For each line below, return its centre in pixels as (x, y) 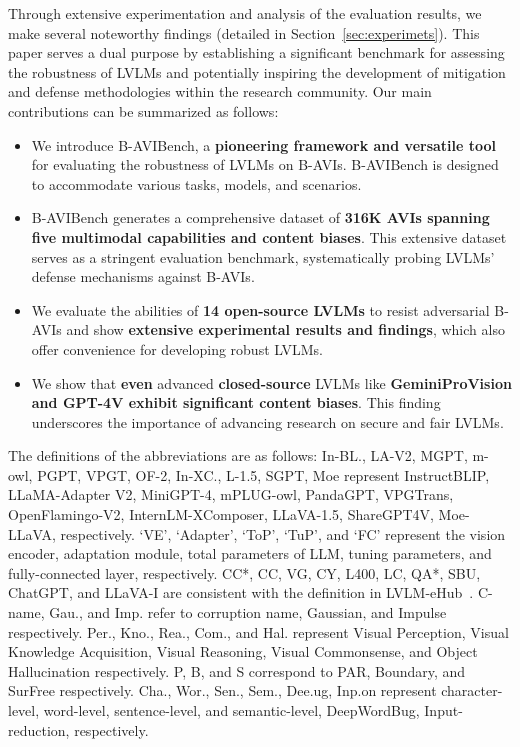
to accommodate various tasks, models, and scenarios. (196, 183)
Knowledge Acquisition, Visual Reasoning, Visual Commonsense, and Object (243, 651)
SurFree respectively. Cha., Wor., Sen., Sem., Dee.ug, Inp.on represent (222, 690)
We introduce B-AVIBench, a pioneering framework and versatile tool (264, 144)
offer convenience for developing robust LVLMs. (177, 348)
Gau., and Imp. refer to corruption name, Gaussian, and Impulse (248, 612)
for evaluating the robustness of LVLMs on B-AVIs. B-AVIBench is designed (265, 164)
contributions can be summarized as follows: (143, 110)
